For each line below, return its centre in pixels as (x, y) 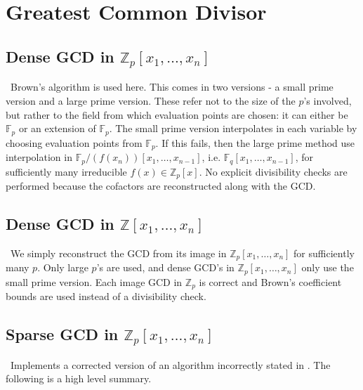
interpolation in (39, 157)
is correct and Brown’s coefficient (270, 281)
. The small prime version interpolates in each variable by (233, 128)
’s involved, (328, 100)
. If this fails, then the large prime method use (255, 142)
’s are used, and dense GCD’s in (165, 267)
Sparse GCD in (62, 334)
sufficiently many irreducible (66, 171)
